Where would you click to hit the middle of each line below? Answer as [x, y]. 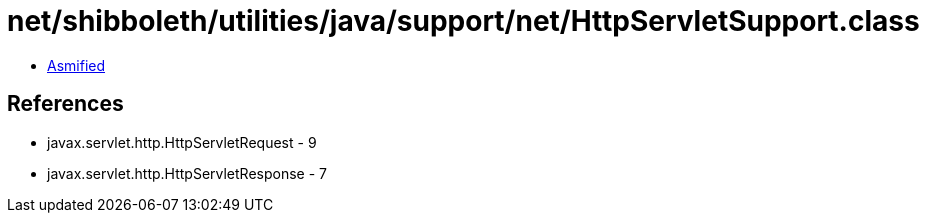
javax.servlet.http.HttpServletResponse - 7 [187, 173]
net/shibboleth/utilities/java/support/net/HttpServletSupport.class [463, 21]
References [65, 104]
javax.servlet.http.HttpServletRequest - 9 [182, 142]
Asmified [76, 65]
